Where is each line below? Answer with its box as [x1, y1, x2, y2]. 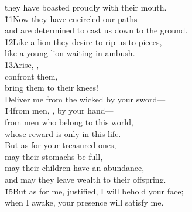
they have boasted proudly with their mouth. [5, 1, 167, 13]
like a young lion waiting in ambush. [5, 47, 135, 59]
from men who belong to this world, [5, 115, 133, 128]
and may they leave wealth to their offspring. [5, 173, 166, 185]
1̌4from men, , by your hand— [5, 104, 114, 117]
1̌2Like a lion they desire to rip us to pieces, [5, 35, 162, 47]
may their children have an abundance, [5, 162, 145, 174]
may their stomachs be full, [5, 150, 103, 162]
